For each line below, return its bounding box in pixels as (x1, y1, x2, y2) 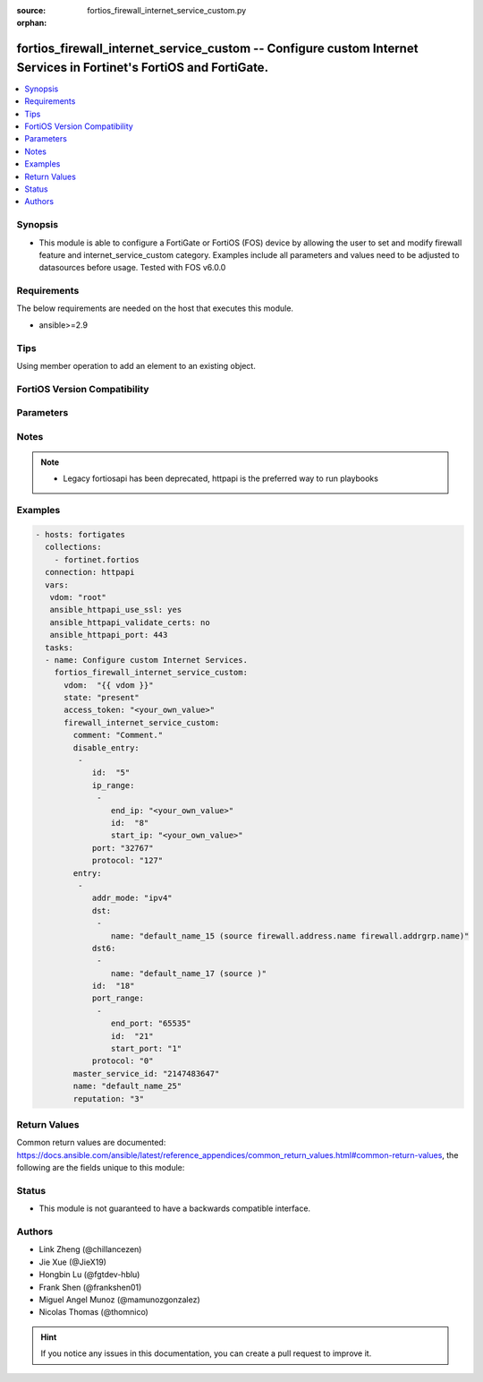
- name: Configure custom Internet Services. (45, 655, 248, 665)
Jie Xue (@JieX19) (38, 1257, 107, 1267)
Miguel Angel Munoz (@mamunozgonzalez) (38, 1294, 200, 1305)
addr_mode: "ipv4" (91, 893, 174, 904)
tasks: (45, 642, 74, 653)
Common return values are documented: (16, 1137, 166, 1148)
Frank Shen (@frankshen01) (38, 1282, 142, 1292)
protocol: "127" (91, 855, 164, 866)
